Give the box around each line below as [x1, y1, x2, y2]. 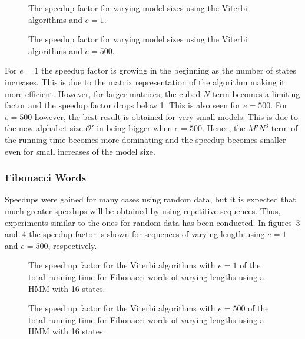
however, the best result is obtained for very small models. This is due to [34, 110, 298, 122]
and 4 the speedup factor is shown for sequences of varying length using [5, 228, 265, 240]
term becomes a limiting [212, 87, 300, 99]
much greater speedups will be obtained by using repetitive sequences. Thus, [5, 204, 281, 217]
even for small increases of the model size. [5, 145, 155, 157]
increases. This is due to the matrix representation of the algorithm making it [5, 75, 285, 88]
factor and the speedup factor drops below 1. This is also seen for [5, 99, 241, 111]
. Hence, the [202, 122, 246, 134]
